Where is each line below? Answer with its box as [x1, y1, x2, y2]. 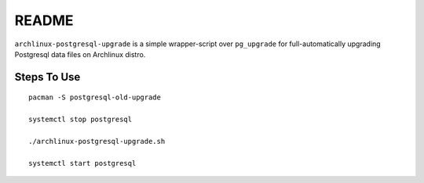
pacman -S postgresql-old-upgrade [28, 93, 161, 102]
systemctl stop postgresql [28, 115, 133, 124]
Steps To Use [14, 70, 81, 84]
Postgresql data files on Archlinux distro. [14, 49, 146, 59]
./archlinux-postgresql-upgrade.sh [28, 137, 166, 145]
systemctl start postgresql [28, 159, 137, 167]
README [14, 12, 74, 29]
